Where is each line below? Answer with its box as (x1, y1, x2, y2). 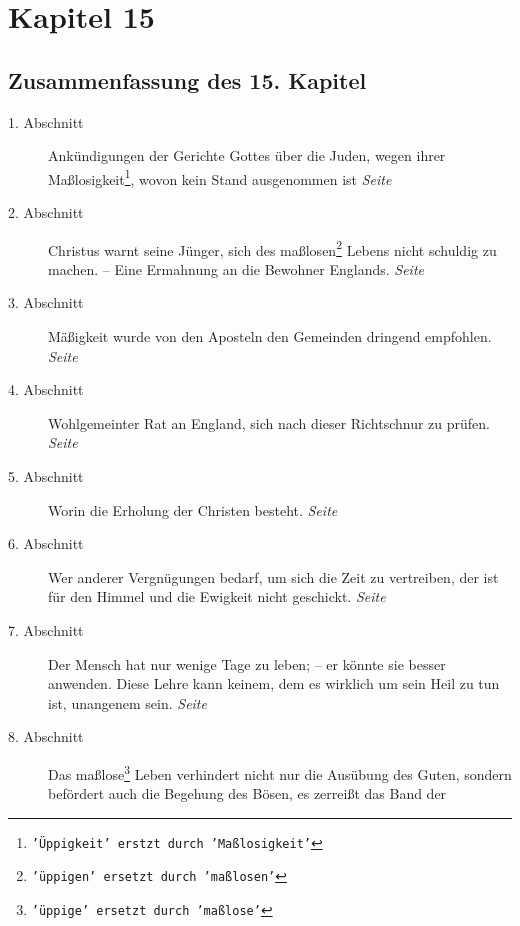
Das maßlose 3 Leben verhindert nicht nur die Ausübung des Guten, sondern (48, 760, 512, 784)
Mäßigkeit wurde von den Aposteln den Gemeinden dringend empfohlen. (48, 326, 492, 347)
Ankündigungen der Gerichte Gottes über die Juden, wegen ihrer (48, 145, 446, 166)
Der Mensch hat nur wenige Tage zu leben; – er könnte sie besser (48, 653, 446, 674)
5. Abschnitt (8, 466, 84, 487)
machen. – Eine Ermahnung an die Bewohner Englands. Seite (48, 258, 424, 279)
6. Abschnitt (8, 533, 84, 554)
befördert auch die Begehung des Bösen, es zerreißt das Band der (48, 783, 447, 804)
